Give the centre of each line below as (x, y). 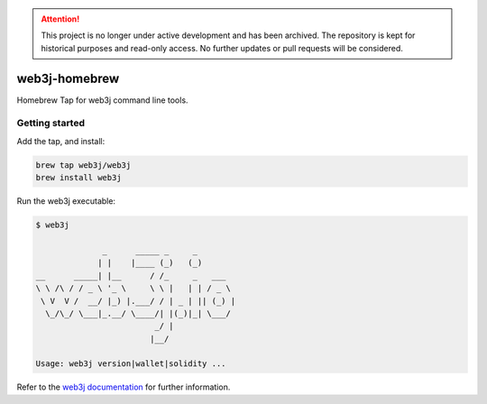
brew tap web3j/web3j (83, 165)
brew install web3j (78, 178)
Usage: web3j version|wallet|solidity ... (131, 364)
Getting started (51, 124)
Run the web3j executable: (66, 201)
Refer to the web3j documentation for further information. (124, 387)
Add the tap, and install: (61, 141)
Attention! (60, 19)
